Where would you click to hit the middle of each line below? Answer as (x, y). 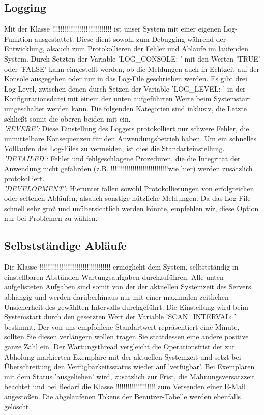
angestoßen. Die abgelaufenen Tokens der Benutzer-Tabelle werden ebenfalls (123, 396)
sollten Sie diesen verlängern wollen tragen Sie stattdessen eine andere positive (126, 336)
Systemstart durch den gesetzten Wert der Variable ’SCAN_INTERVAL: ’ (120, 317)
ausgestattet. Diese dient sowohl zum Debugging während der (130, 38)
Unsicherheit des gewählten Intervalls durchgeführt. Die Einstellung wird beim (126, 306)
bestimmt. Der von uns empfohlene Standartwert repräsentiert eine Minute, (122, 326)
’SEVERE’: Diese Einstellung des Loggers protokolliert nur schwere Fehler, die (127, 128)
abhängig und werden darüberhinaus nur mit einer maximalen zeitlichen (116, 297)
